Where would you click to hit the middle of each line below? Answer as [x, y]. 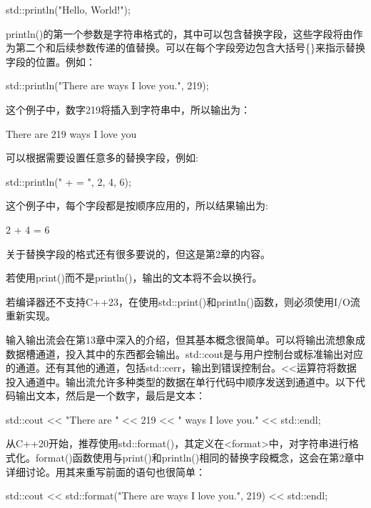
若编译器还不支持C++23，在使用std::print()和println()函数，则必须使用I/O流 [183, 301]
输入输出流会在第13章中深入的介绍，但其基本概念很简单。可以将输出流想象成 [185, 339]
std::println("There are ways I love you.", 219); [107, 85]
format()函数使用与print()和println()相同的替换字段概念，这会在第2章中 [200, 458]
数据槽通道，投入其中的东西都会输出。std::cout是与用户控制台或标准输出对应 [184, 353]
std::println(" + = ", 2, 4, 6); [68, 181]
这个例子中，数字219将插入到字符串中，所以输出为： [128, 109]
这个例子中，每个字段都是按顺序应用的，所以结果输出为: [137, 205]
